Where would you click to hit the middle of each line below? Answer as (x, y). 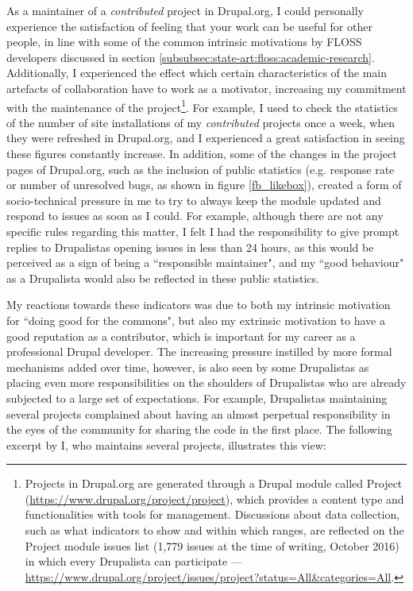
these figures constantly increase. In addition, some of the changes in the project (202, 153)
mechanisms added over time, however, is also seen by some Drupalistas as (188, 367)
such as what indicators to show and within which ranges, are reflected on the (214, 530)
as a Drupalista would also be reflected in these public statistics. (163, 278)
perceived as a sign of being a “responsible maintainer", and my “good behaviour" (205, 263)
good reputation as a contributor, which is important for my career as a (181, 336)
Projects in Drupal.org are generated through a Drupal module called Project (214, 483)
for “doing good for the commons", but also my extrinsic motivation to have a (196, 320)
